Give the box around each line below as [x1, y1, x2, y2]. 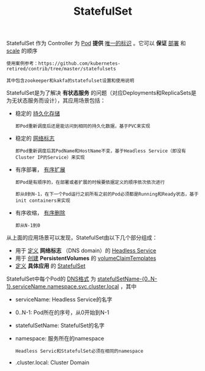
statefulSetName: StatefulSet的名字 [15, 322, 105, 329]
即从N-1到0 [15, 222, 41, 229]
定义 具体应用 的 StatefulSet [15, 262, 86, 270]
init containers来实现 [15, 197, 70, 204]
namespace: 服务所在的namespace [15, 335, 105, 342]
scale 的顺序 [6, 47, 38, 54]
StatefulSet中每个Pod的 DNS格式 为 [6, 275, 97, 282]
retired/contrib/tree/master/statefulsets [6, 66, 116, 72]
